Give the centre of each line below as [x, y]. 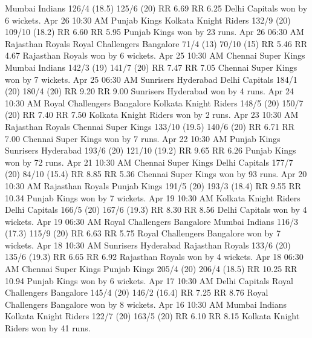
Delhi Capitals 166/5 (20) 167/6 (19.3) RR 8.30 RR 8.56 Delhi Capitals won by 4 [156, 210]
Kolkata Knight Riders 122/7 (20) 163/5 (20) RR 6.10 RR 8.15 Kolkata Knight [152, 316]
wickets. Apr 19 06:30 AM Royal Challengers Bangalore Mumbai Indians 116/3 [151, 221]
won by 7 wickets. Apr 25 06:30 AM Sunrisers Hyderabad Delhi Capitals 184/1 [151, 79]
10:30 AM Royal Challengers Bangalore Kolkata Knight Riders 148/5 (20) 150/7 [154, 102]
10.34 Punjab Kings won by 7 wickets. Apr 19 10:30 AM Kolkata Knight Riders [153, 197]
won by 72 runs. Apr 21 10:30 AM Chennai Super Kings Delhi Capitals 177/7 [149, 162]
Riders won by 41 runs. [48, 328]
